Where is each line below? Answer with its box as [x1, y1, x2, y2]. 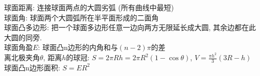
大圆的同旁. [4, 32, 42, 42]
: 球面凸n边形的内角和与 [38, 42, 118, 53]
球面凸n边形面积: [4, 62, 60, 72]
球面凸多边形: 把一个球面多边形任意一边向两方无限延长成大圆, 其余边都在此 [4, 22, 256, 33]
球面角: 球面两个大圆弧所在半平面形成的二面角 [4, 12, 159, 22]
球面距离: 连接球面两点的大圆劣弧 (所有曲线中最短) [4, 2, 174, 12]
